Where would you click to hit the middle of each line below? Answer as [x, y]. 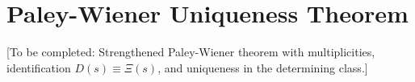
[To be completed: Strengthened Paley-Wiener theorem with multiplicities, [191, 52]
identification [39, 67]
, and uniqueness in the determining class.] [263, 67]
